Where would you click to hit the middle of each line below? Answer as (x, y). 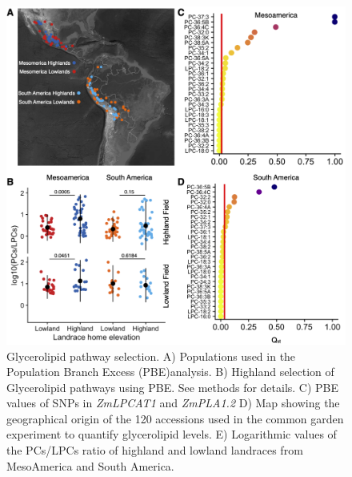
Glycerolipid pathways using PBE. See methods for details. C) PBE (173, 387)
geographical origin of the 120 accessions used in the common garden (175, 418)
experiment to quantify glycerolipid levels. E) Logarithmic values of (172, 434)
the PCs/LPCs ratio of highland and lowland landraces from (155, 450)
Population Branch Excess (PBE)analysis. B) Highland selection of (170, 372)
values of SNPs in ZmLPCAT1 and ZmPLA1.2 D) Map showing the (173, 403)
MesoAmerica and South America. (90, 465)
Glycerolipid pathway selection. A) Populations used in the (151, 356)
